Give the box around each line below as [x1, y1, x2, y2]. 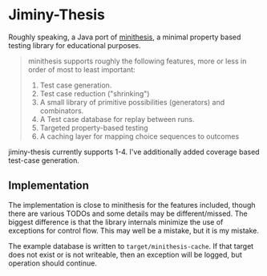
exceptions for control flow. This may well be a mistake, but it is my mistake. [8, 225, 259, 235]
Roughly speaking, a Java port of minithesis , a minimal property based [8, 32, 241, 42]
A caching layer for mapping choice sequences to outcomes [39, 131, 240, 141]
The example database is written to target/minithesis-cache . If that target [8, 241, 254, 250]
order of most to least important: [27, 64, 136, 74]
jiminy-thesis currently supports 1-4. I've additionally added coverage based [8, 147, 260, 156]
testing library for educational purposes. [8, 40, 142, 50]
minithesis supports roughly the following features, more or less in [27, 56, 247, 66]
